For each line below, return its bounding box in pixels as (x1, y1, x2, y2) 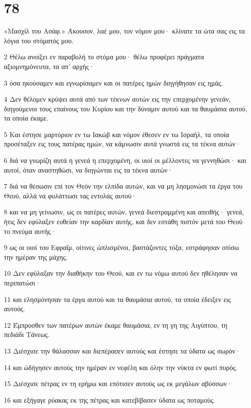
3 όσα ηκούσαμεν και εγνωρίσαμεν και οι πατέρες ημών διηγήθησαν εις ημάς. (4, 77, 223, 88)
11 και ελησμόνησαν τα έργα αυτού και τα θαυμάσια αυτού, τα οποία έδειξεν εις (4, 294, 231, 304)
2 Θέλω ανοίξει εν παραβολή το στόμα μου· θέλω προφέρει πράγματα (4, 52, 204, 62)
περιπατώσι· (4, 278, 41, 287)
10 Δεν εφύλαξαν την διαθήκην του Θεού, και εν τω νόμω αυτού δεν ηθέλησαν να (4, 268, 237, 278)
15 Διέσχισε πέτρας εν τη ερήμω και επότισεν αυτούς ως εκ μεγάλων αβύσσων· (4, 378, 233, 389)
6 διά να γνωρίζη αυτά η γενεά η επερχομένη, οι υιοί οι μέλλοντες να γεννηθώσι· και (4, 155, 247, 165)
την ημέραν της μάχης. (4, 251, 68, 262)
